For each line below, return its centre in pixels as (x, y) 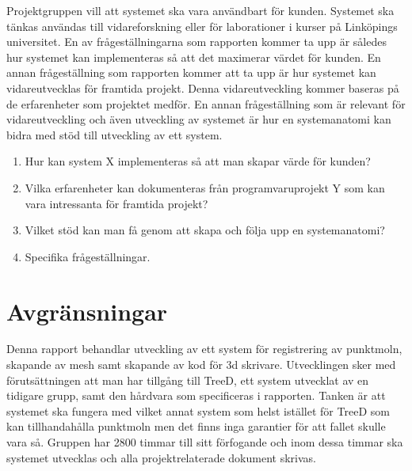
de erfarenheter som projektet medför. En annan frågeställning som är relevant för (206, 103)
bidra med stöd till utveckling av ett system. (114, 134)
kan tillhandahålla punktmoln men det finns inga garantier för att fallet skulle (196, 426)
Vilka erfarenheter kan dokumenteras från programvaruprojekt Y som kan (205, 187)
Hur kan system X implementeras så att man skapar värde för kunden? (198, 161)
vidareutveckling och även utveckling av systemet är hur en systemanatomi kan (199, 119)
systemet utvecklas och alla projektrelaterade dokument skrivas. (161, 457)
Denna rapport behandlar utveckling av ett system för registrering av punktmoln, (204, 349)
